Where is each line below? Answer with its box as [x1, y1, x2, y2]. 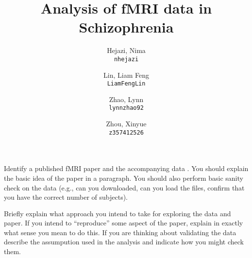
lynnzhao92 [109, 104, 144, 112]
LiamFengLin [107, 80, 146, 87]
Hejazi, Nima [107, 45, 146, 55]
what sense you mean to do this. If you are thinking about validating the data [4, 227, 236, 237]
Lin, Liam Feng [103, 69, 149, 80]
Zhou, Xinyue [106, 119, 147, 129]
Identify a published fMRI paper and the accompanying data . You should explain [4, 163, 249, 173]
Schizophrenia [79, 17, 174, 37]
